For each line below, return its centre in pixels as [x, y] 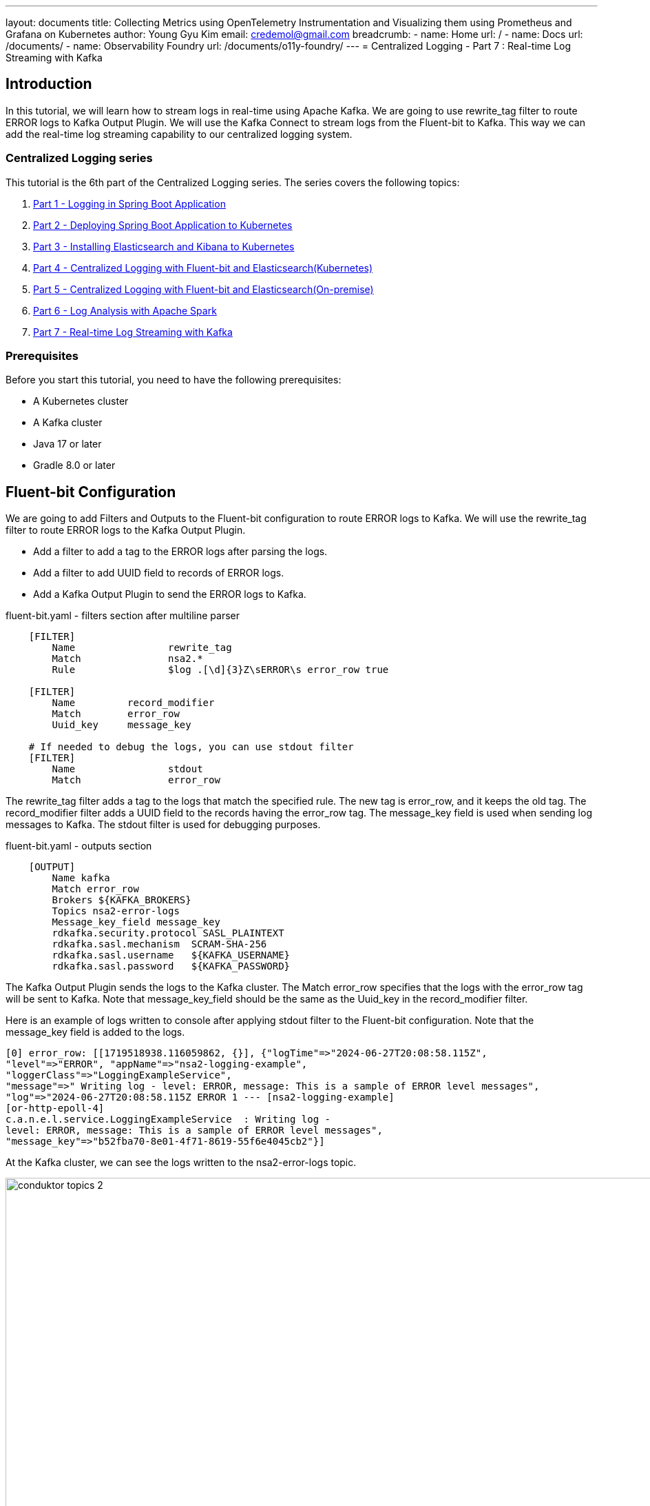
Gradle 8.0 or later [74, 465]
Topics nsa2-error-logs [116, 911]
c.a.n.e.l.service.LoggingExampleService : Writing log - [168, 1120]
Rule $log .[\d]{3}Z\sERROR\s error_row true [220, 670]
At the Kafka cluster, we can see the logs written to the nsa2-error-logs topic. [181, 1163]
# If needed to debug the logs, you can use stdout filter [191, 747]
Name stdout [127, 769]
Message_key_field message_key [136, 922]
